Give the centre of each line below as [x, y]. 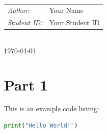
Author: [19, 10]
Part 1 [26, 85]
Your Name [67, 10]
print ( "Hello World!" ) [41, 125]
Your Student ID [74, 22]
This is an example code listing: [52, 108]
